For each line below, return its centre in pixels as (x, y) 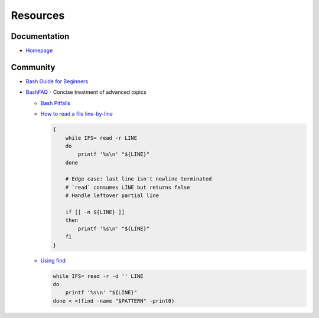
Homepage (39, 51)
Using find (53, 260)
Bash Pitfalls (56, 103)
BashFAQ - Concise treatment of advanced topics (86, 92)
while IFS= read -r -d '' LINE (98, 276)
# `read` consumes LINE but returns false (128, 187)
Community (33, 67)
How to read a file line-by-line (77, 114)
